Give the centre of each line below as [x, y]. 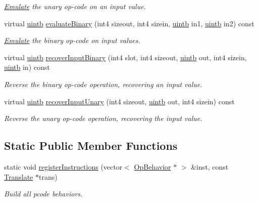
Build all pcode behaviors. [43, 194]
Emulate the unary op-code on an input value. [75, 6]
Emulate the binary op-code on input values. [72, 40]
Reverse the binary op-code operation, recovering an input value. [103, 84]
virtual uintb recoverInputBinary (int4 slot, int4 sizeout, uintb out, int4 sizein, [125, 57]
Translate [19, 176]
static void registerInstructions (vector [63, 166]
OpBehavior [152, 166]
